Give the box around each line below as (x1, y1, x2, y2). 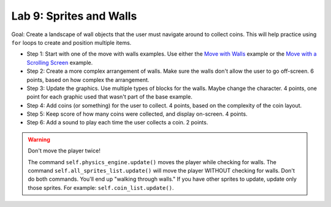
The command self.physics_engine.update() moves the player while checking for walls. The (28, 158, 277, 165)
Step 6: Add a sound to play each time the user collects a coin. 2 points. (26, 119, 208, 126)
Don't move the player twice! (28, 147, 101, 154)
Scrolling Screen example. (26, 59, 93, 66)
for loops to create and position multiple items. (11, 39, 132, 46)
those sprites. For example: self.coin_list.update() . (28, 184, 174, 191)
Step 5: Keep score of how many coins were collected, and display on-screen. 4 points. (26, 110, 248, 118)
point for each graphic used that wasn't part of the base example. (26, 93, 192, 100)
